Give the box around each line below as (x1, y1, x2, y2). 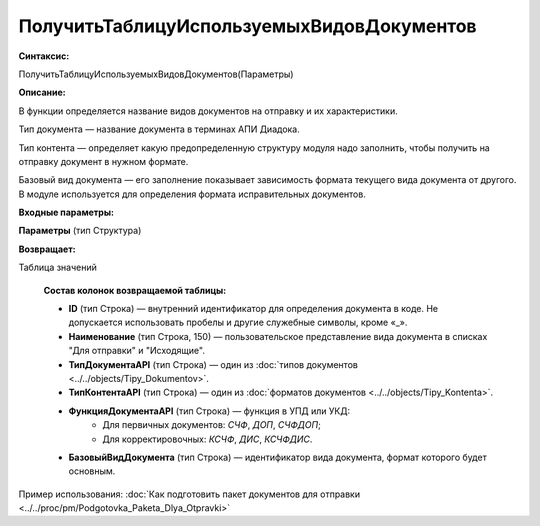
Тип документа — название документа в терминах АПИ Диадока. (18, 123, 300, 135)
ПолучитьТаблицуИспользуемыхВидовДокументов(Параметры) (18, 68, 294, 80)
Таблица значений (18, 261, 97, 274)
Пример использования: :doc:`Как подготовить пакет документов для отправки (18, 488, 360, 500)
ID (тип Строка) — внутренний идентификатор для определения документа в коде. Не (68, 303, 439, 315)
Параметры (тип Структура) (18, 225, 142, 237)
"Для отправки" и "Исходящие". (68, 345, 205, 357)
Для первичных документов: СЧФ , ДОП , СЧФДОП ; (102, 419, 322, 431)
